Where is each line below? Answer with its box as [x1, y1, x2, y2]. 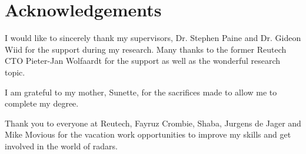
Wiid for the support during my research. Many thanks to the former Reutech [5, 43, 287, 55]
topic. [5, 66, 25, 78]
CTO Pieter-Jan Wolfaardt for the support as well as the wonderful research [5, 54, 281, 67]
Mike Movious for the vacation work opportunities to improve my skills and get [5, 128, 291, 141]
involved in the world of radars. [5, 139, 118, 152]
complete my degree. [5, 97, 79, 109]
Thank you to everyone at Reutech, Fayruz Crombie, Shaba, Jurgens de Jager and [5, 117, 301, 129]
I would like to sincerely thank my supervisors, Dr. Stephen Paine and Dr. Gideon [5, 32, 301, 44]
